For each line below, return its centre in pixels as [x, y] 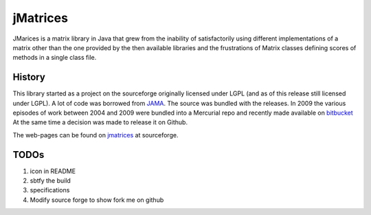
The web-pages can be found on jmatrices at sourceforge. [95, 135]
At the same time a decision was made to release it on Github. [100, 122]
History [29, 77]
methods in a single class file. [55, 58]
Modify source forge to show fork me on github [97, 200]
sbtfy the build [50, 181]
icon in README [53, 171]
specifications [50, 190]
